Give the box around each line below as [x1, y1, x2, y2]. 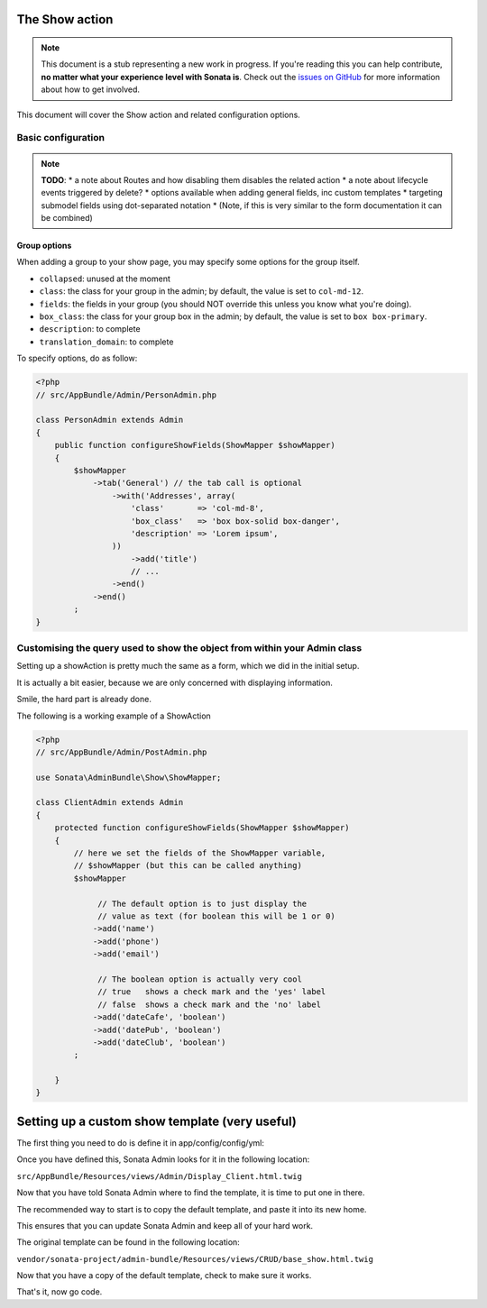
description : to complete [39, 324, 141, 334]
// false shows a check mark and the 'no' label [97, 999, 322, 1010]
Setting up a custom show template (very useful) [16, 1113, 297, 1129]
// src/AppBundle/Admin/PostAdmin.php [35, 746, 207, 757]
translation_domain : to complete [39, 336, 174, 347]
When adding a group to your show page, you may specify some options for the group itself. [16, 257, 360, 268]
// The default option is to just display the [97, 898, 308, 909]
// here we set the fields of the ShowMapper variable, [73, 848, 326, 858]
